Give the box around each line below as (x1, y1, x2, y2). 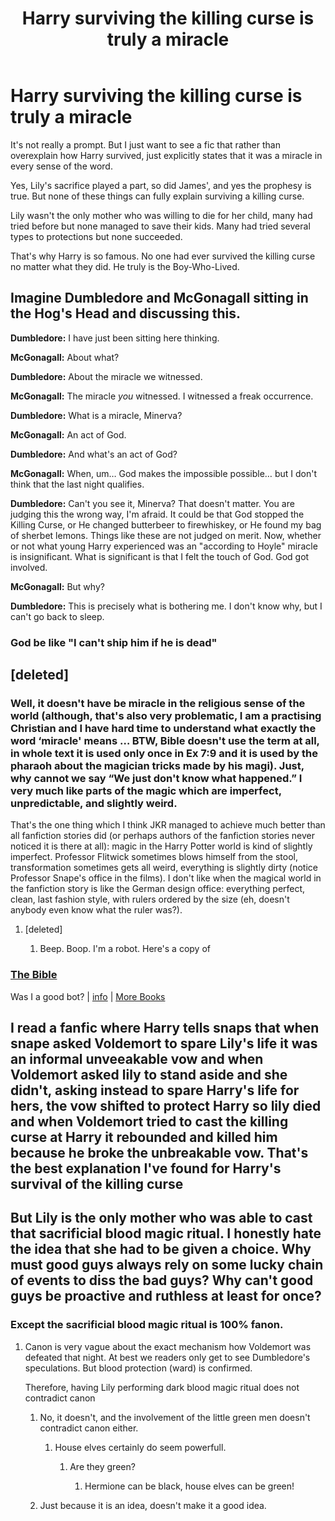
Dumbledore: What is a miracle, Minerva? (10, 409, 183, 421)
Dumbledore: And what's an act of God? (10, 448, 178, 460)
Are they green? (69, 1460, 136, 1472)
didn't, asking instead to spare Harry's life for (10, 1082, 300, 1099)
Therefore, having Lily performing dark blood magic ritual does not (24, 1381, 300, 1393)
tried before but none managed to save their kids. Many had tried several (10, 220, 311, 232)
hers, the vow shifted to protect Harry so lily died (10, 1098, 322, 1115)
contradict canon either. (39, 1422, 139, 1434)
